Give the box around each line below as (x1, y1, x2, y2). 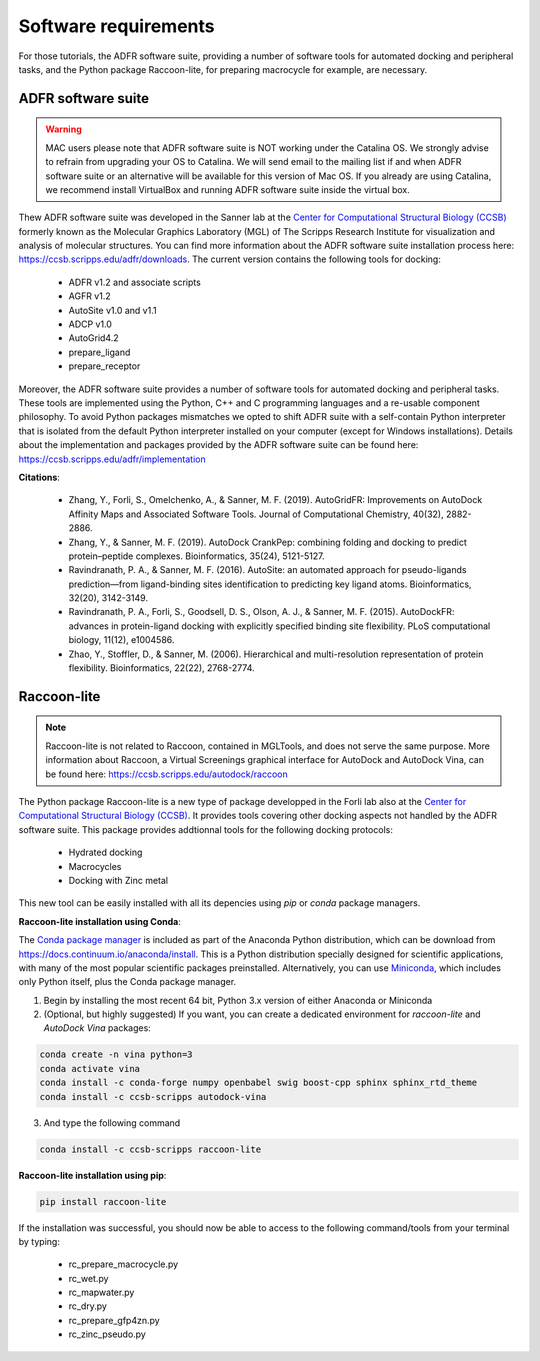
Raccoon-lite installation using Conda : (18, 915, 182, 927)
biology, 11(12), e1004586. (68, 634, 175, 646)
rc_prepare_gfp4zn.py (68, 1314, 160, 1326)
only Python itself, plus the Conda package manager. (18, 976, 237, 988)
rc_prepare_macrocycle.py (68, 1258, 179, 1270)
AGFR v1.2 (68, 290, 111, 302)
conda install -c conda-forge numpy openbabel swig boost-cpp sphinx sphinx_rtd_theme (39, 1077, 478, 1089)
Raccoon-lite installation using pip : (18, 1169, 167, 1181)
